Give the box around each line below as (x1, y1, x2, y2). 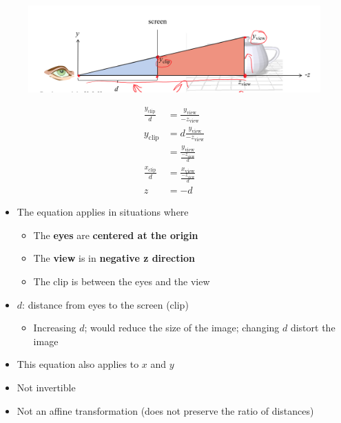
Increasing (33, 320, 76, 335)
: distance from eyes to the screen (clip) (22, 297, 189, 311)
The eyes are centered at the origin (33, 227, 198, 242)
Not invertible (17, 380, 76, 394)
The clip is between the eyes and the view (33, 274, 210, 289)
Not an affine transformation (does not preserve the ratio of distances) (17, 403, 314, 417)
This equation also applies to (17, 357, 139, 371)
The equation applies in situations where (17, 205, 189, 219)
